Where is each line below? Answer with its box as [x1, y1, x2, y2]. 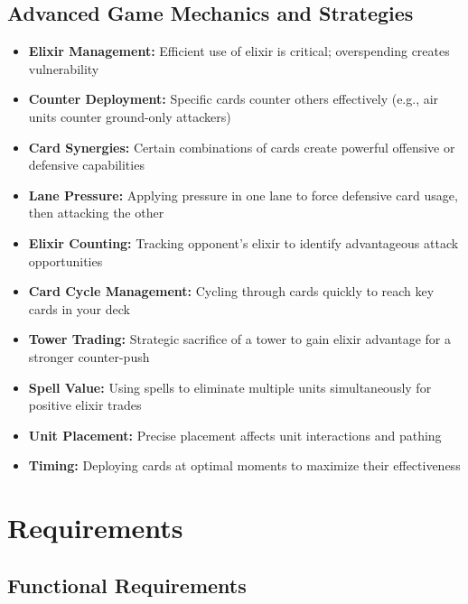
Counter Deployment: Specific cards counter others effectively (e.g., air [28, 89, 439, 108]
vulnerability [28, 59, 99, 78]
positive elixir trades [28, 395, 142, 414]
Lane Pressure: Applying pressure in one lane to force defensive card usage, [28, 185, 458, 204]
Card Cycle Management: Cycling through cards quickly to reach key [28, 282, 435, 301]
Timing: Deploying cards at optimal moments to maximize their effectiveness [28, 456, 461, 475]
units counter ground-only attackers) [28, 107, 231, 125]
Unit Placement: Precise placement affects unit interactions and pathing [28, 425, 442, 444]
